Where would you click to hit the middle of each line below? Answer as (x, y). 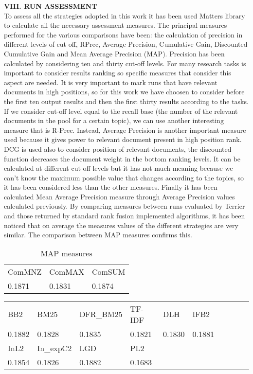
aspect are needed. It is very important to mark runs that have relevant (111, 82)
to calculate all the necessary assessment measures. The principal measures (116, 25)
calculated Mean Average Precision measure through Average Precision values (119, 196)
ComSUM (108, 271)
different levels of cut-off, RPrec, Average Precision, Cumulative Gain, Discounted (126, 44)
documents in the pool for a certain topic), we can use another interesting (114, 120)
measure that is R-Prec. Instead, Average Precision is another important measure (125, 130)
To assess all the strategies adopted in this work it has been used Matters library (125, 15)
